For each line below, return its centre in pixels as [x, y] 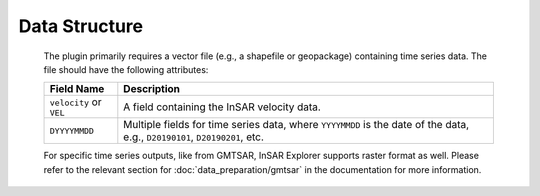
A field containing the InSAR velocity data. [222, 107]
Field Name [77, 89]
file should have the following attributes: [126, 69]
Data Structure [81, 26]
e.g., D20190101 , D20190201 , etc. [194, 137]
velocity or [75, 102]
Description [151, 89]
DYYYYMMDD [72, 130]
